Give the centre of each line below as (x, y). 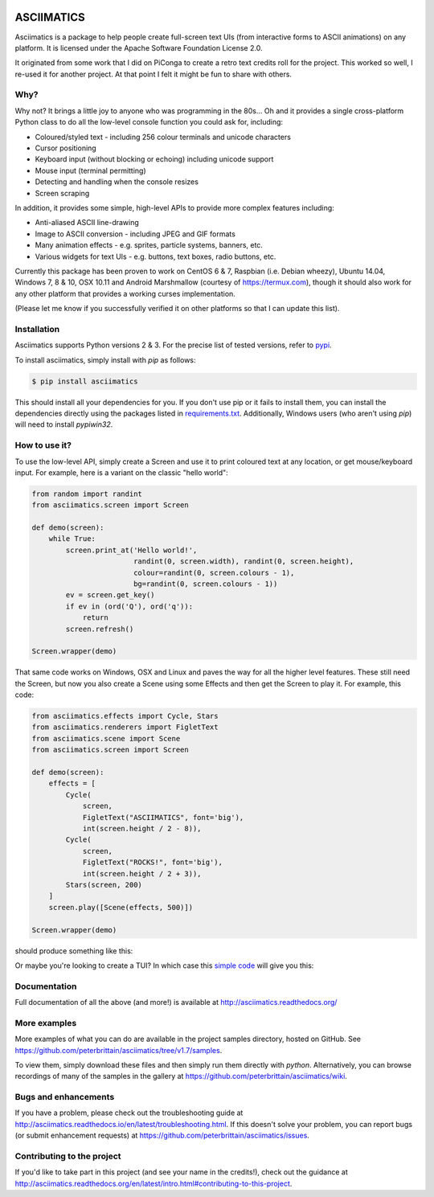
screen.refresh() (100, 629)
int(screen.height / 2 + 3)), (142, 873)
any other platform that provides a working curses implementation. (125, 293)
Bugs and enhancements (65, 1097)
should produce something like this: (74, 951)
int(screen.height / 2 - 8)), (142, 828)
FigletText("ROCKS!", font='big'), (152, 863)
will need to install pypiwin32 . (64, 424)
